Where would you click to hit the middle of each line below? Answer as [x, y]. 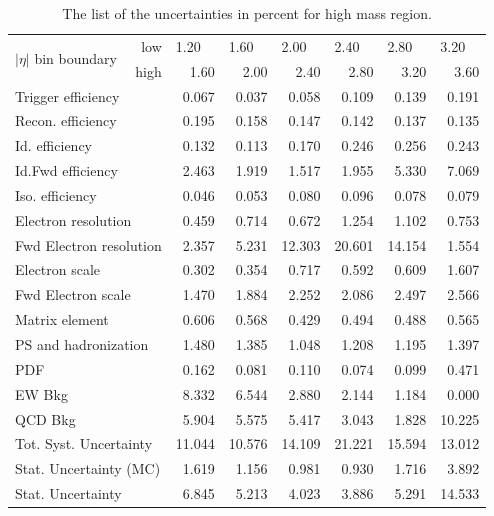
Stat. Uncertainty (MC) [88, 468]
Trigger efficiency [67, 95]
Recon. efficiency [66, 120]
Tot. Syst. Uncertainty [84, 443]
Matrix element [62, 319]
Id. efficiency [53, 145]
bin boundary [75, 58]
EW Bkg [41, 393]
